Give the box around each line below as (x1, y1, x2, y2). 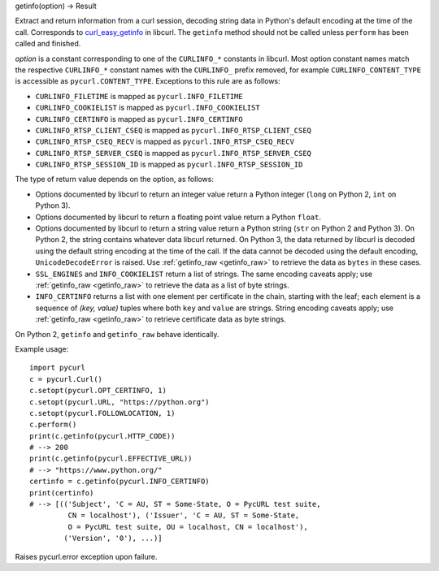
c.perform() (29, 420, 77, 430)
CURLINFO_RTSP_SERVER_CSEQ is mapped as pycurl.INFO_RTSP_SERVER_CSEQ (35, 148, 312, 158)
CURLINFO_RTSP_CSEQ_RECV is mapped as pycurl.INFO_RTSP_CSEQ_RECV (35, 136, 294, 146)
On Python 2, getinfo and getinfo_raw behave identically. (15, 329, 219, 339)
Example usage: (15, 344, 69, 353)
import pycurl (29, 363, 85, 373)
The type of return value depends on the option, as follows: (15, 175, 215, 184)
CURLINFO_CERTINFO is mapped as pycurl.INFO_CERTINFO (35, 114, 243, 123)
